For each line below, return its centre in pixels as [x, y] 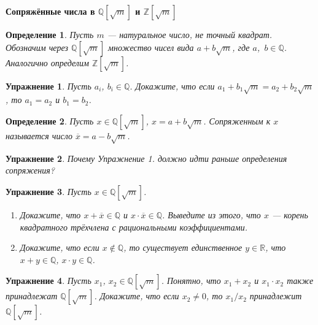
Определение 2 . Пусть [50, 120]
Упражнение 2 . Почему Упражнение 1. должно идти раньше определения [146, 158]
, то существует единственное [183, 247]
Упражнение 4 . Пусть [48, 281]
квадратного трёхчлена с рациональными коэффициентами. [134, 227]
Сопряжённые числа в [50, 11]
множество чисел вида [151, 47]
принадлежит [276, 296]
